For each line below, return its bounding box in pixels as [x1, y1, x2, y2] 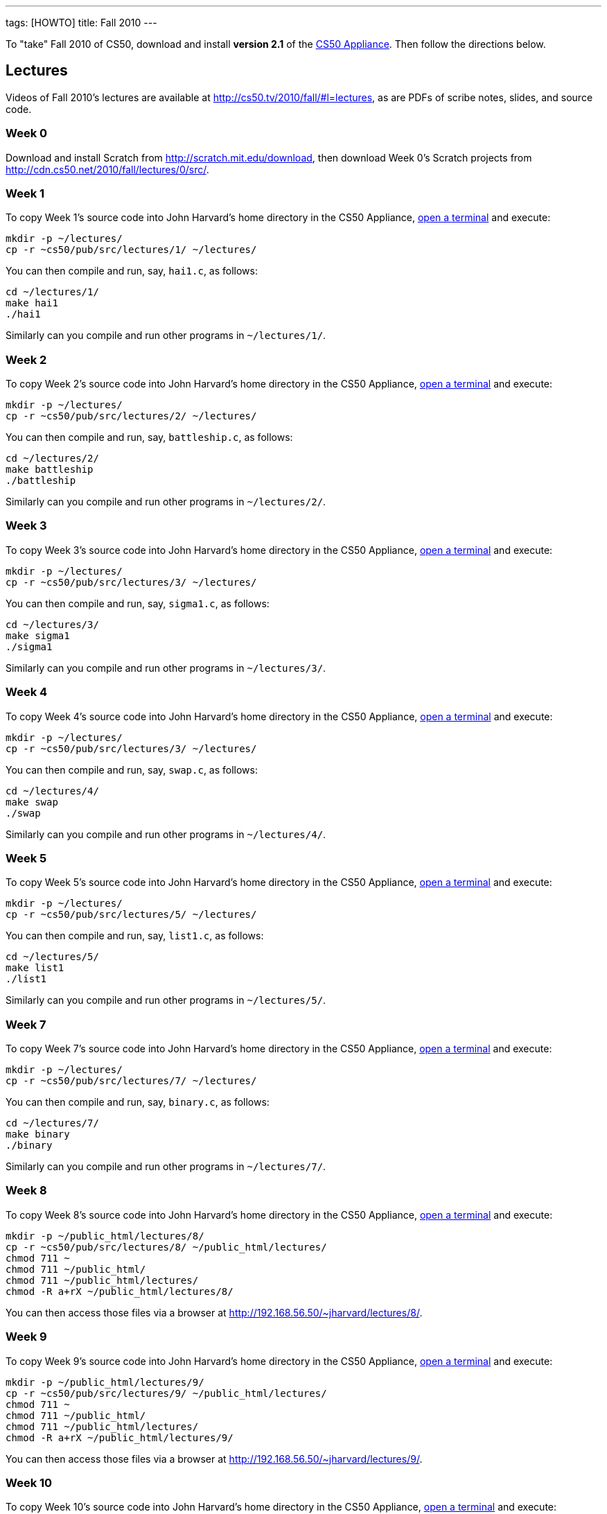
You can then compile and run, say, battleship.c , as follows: [6, 431, 293, 444]
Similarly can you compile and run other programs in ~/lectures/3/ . [6, 661, 326, 674]
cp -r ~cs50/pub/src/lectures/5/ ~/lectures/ [6, 909, 257, 921]
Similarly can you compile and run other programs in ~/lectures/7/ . [6, 1160, 326, 1173]
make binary [6, 1129, 70, 1140]
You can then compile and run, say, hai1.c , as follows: [6, 265, 258, 277]
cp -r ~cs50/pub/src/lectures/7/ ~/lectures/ [6, 1075, 257, 1087]
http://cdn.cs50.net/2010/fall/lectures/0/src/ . [6, 163, 209, 175]
